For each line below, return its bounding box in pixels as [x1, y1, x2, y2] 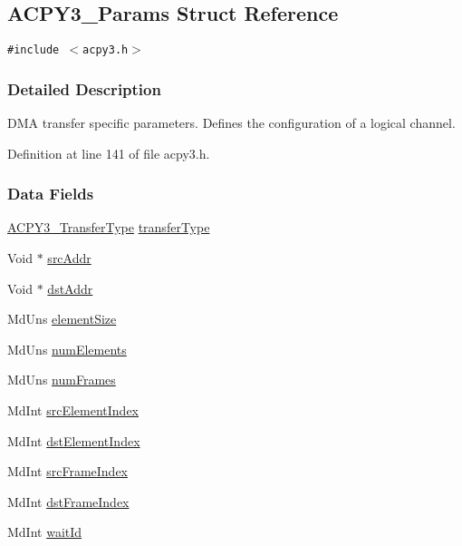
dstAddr [47, 278, 93, 297]
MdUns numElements [7, 339, 127, 358]
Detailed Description [7, 77, 161, 100]
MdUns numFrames [7, 370, 116, 389]
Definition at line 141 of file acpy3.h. [7, 143, 210, 162]
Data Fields [7, 182, 94, 205]
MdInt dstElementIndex [7, 431, 140, 450]
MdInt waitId [7, 522, 82, 541]
